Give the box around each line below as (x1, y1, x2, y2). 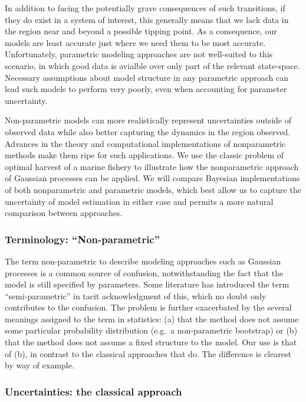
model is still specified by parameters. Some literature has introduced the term (5, 278, 289, 290)
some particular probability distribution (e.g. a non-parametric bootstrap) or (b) (5, 324, 298, 336)
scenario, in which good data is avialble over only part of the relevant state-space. (5, 59, 300, 71)
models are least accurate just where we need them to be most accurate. (5, 36, 266, 48)
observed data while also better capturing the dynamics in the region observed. (5, 125, 291, 138)
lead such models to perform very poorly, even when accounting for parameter (5, 83, 287, 95)
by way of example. (5, 359, 74, 371)
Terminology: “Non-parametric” (5, 231, 160, 246)
